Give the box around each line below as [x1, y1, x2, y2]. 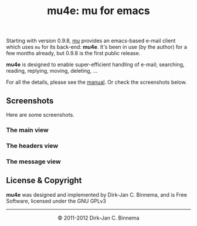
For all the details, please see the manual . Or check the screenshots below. [6, 79, 187, 86]
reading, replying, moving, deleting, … [6, 68, 98, 75]
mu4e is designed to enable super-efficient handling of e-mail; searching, [6, 61, 185, 68]
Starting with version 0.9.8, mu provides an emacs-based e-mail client [6, 37, 176, 45]
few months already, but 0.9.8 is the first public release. [6, 50, 141, 57]
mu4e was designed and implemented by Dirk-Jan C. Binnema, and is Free [6, 191, 188, 198]
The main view [6, 126, 49, 134]
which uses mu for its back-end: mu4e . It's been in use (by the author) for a [6, 43, 188, 50]
